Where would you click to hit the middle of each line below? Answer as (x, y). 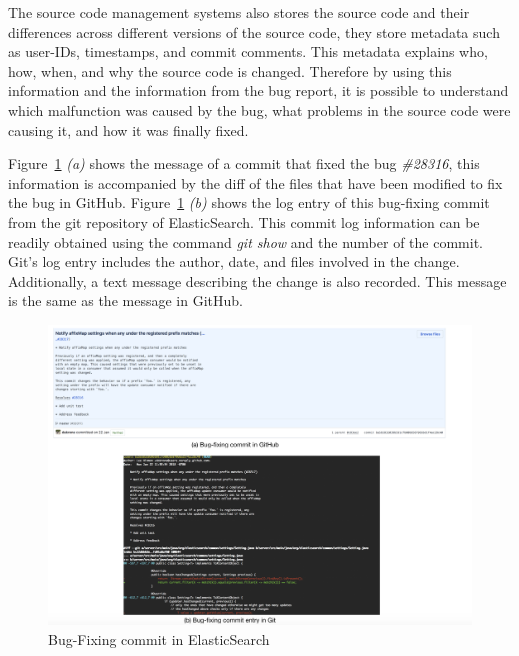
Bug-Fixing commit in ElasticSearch (159, 638)
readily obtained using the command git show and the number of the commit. (245, 241)
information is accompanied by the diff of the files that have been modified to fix (255, 182)
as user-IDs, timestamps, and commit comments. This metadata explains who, (248, 51)
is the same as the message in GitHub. (125, 300)
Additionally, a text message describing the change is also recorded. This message (257, 280)
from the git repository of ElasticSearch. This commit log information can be (244, 221)
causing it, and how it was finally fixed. (128, 129)
